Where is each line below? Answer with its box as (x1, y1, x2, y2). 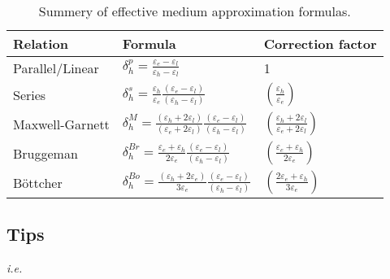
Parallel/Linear (13, 59, 99, 77)
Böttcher (13, 172, 63, 192)
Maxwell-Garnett (13, 114, 110, 133)
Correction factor (263, 34, 377, 53)
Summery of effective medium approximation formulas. (38, 2, 351, 20)
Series (13, 85, 46, 104)
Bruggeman (13, 143, 78, 163)
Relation (13, 34, 68, 53)
